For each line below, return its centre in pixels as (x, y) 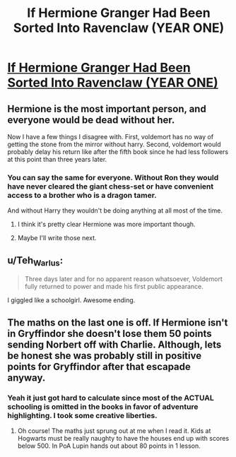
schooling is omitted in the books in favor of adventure (103, 406)
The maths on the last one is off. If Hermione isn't (118, 322)
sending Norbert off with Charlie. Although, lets (114, 344)
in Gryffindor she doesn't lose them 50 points (110, 333)
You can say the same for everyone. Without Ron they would (113, 177)
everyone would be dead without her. (91, 120)
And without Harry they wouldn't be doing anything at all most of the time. (115, 210)
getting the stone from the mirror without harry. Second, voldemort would (114, 144)
